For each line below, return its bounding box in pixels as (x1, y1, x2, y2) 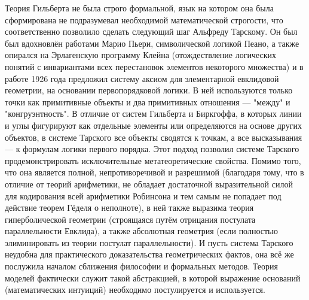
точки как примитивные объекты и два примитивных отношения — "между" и (5, 95, 290, 108)
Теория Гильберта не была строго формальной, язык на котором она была (5, 2, 274, 14)
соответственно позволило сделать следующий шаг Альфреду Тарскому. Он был (5, 25, 298, 38)
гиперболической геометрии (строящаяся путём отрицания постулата (5, 213, 256, 225)
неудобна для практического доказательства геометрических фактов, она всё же (5, 248, 294, 260)
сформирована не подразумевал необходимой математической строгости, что (5, 13, 283, 26)
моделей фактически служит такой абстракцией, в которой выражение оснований (5, 271, 301, 284)
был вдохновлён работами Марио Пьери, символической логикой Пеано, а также (5, 37, 299, 49)
